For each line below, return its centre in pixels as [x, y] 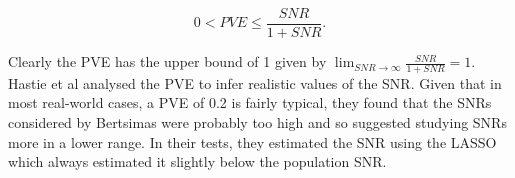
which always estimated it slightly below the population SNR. [197, 161]
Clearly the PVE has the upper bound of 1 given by [167, 61]
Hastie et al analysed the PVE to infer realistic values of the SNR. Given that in [255, 82]
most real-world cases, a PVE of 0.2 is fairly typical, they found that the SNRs [250, 102]
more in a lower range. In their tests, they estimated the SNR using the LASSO [252, 141]
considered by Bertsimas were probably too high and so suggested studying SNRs [257, 122]
